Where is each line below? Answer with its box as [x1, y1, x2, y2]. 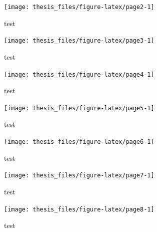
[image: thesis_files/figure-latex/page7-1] [4, 172, 154, 179]
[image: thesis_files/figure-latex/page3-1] [4, 37, 154, 45]
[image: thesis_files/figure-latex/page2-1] [4, 4, 154, 11]
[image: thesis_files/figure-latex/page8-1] [4, 205, 154, 213]
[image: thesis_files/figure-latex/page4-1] [4, 71, 154, 78]
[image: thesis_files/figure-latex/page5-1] [4, 104, 154, 112]
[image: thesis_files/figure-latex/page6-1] [4, 138, 154, 145]
